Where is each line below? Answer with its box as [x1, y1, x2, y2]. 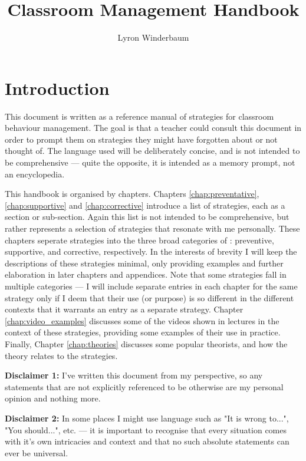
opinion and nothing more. [5, 392, 101, 404]
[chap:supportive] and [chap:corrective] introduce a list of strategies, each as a [5, 199, 285, 211]
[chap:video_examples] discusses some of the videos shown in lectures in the [5, 314, 279, 327]
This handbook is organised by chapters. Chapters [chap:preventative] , [5, 187, 259, 200]
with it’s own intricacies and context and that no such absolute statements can [5, 435, 289, 447]
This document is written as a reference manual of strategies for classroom [5, 110, 274, 122]
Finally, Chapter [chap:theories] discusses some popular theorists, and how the [5, 337, 288, 350]
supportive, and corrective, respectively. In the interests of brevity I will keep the [5, 245, 297, 258]
